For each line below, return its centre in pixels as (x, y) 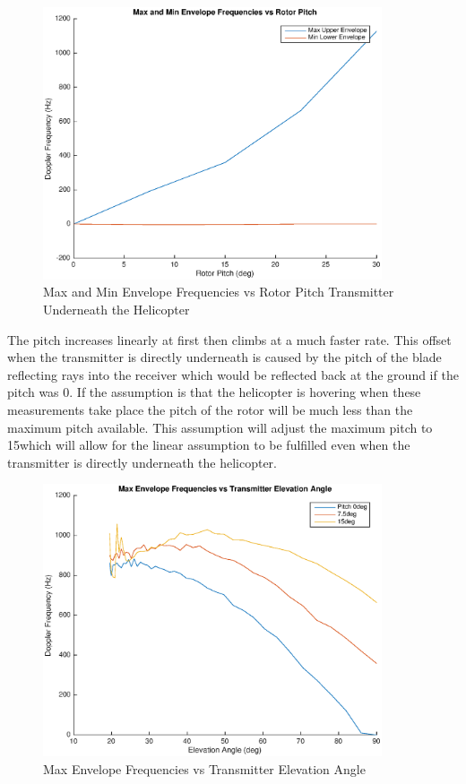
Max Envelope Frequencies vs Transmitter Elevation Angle (204, 768)
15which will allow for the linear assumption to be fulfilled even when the (209, 445)
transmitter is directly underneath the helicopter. (142, 462)
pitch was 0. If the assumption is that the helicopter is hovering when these (214, 392)
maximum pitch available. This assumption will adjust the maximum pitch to (220, 427)
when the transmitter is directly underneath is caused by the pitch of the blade (224, 357)
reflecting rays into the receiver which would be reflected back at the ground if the (233, 374)
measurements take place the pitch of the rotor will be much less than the (210, 409)
